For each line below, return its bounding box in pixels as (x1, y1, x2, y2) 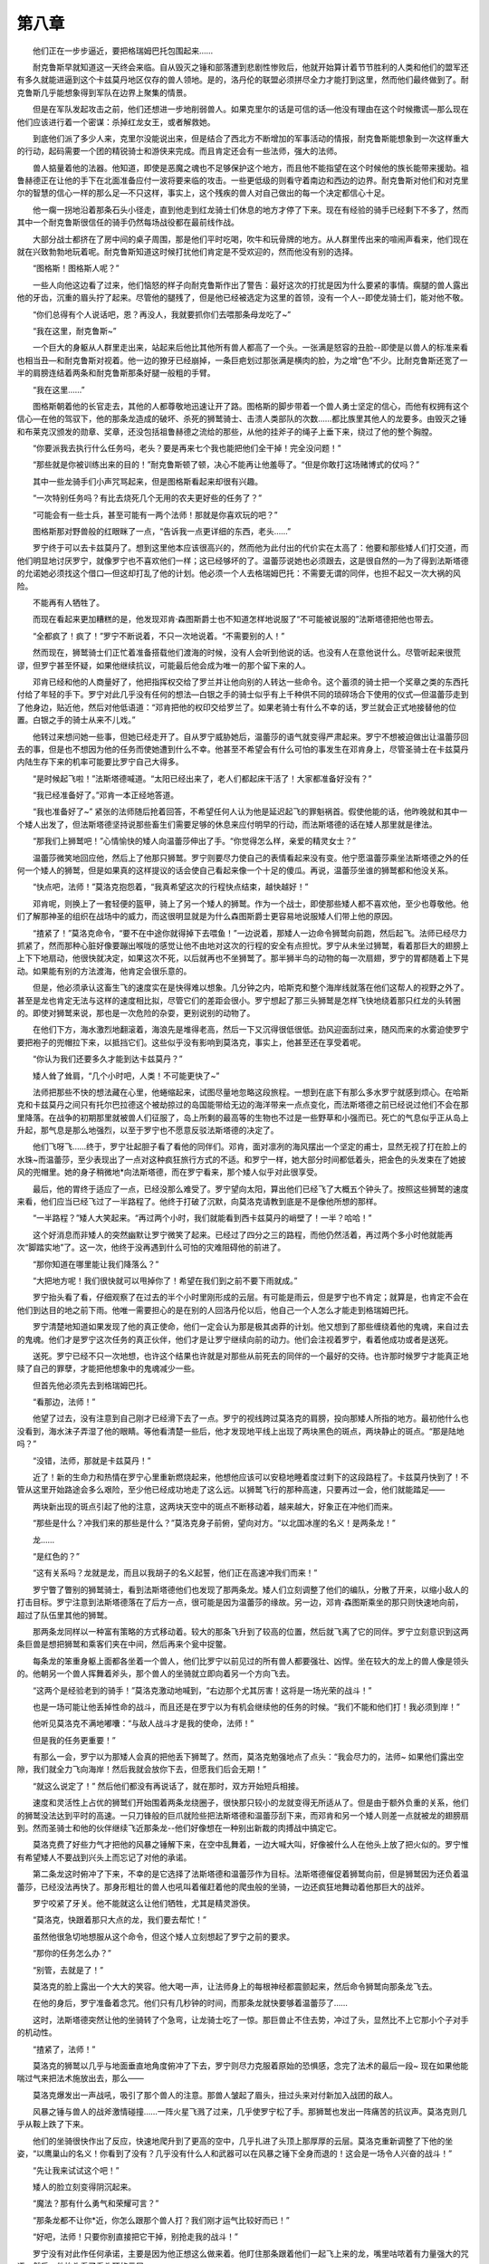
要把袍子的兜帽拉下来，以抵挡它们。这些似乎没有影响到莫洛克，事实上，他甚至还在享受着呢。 (16, 1037, 366, 1048)
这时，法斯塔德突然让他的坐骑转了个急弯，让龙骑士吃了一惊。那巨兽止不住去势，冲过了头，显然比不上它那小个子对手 (32, 2014, 469, 2025)
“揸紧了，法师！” (32, 2043, 96, 2055)
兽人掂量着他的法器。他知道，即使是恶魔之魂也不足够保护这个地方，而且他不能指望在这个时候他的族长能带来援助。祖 (32, 162, 469, 173)
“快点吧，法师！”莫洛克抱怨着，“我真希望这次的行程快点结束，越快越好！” (32, 881, 309, 892)
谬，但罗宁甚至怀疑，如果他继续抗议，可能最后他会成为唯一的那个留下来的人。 (16, 659, 311, 670)
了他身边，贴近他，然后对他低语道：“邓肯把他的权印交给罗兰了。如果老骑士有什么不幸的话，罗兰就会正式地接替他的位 (16, 702, 457, 713)
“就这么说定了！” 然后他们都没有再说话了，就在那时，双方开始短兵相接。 (32, 1780, 304, 1791)
